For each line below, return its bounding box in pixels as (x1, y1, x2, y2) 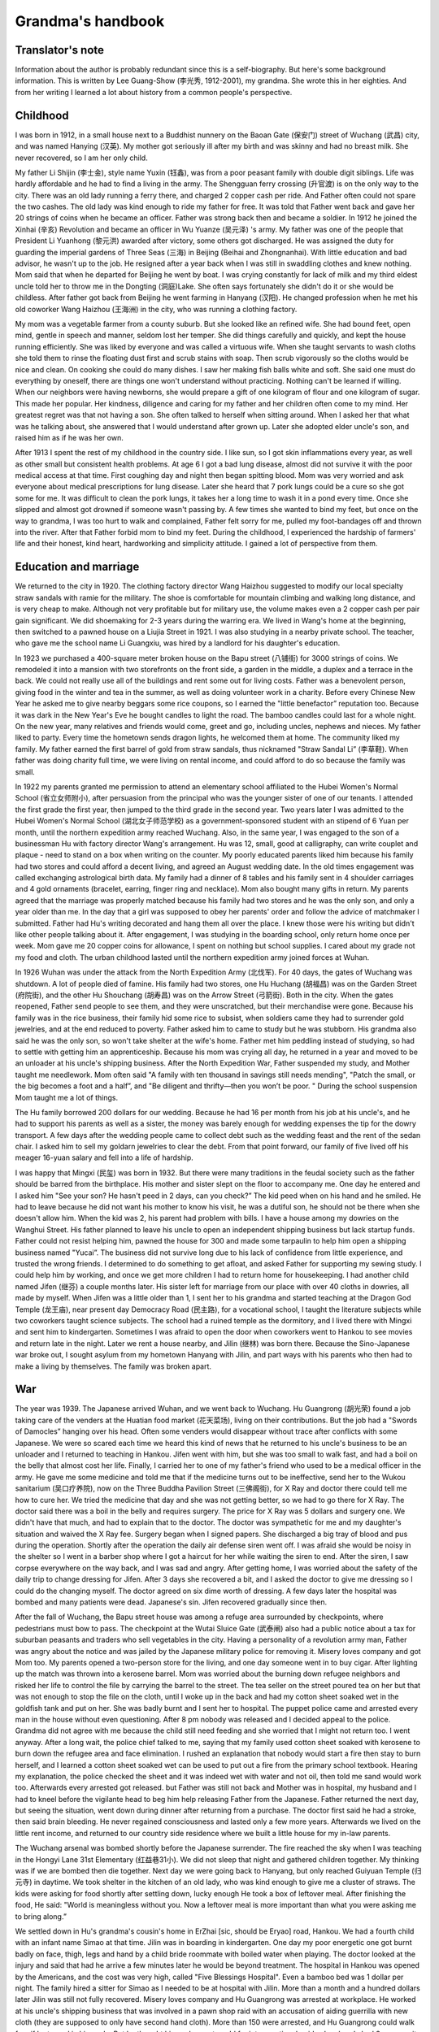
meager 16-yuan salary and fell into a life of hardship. (15, 1153, 194, 1162)
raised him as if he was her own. (15, 432, 124, 442)
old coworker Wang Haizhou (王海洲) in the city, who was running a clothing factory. (15, 304, 298, 314)
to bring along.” (15, 1911, 67, 1921)
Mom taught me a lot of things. (15, 1092, 118, 1102)
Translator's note (15, 43, 105, 57)
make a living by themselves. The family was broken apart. (15, 1361, 211, 1371)
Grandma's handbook (15, 12, 165, 30)
